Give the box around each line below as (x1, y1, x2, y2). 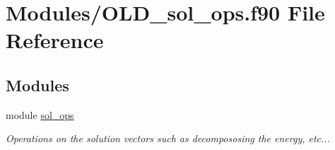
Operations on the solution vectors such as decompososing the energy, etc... (6, 131, 330, 146)
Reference (6, 25, 104, 54)
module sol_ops (6, 107, 74, 122)
